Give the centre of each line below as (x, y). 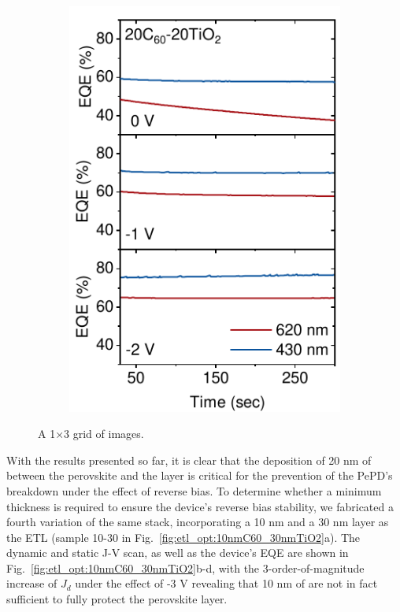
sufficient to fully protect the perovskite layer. (117, 599)
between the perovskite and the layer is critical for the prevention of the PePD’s (200, 475)
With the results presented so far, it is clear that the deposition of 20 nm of (189, 460)
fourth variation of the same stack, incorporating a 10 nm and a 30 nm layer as (198, 522)
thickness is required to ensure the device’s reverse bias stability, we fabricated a (200, 506)
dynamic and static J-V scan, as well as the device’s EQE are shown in (178, 553)
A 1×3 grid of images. (91, 434)
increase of (32, 583)
